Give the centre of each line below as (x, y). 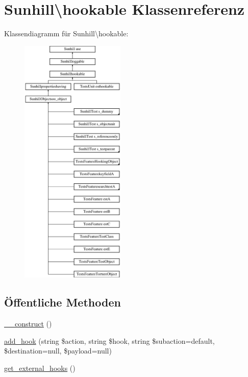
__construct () (28, 324)
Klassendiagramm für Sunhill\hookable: (66, 33)
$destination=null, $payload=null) (58, 351)
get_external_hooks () (40, 368)
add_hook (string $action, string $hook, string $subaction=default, (109, 340)
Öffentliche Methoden (63, 302)
